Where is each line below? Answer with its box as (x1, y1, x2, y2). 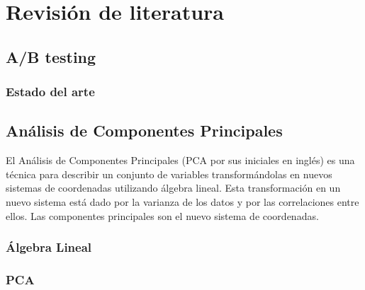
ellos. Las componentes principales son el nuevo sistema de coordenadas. (6, 208, 319, 223)
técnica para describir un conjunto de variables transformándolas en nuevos (6, 166, 332, 181)
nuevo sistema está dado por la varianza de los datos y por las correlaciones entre (6, 194, 359, 209)
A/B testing (6, 45, 96, 67)
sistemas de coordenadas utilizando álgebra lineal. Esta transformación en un (6, 180, 341, 195)
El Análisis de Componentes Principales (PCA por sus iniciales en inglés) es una (6, 153, 355, 168)
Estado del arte (6, 83, 95, 100)
